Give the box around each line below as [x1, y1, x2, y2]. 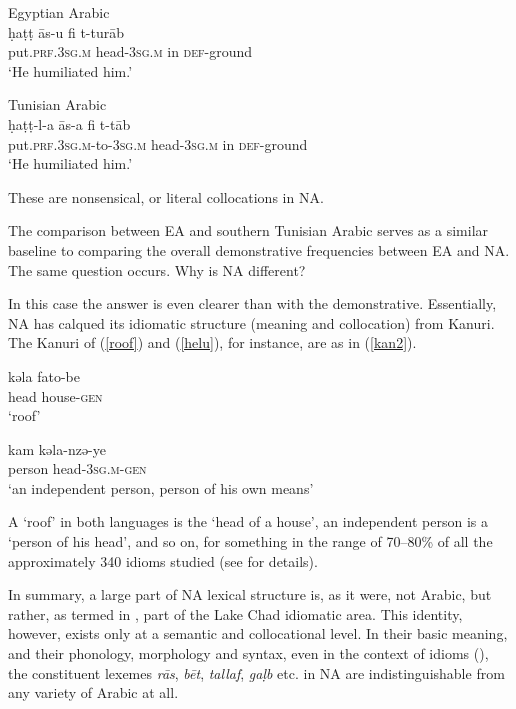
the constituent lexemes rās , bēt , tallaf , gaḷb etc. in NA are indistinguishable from [8, 662, 505, 683]
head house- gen [8, 385, 103, 406]
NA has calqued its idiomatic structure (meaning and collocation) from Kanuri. [8, 312, 495, 333]
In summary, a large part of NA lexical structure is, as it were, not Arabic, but [8, 584, 492, 605]
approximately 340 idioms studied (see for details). [8, 550, 318, 571]
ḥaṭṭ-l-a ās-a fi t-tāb [8, 113, 131, 134]
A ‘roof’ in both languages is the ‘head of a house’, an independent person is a [8, 511, 489, 532]
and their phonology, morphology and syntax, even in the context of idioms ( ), [8, 643, 489, 664]
